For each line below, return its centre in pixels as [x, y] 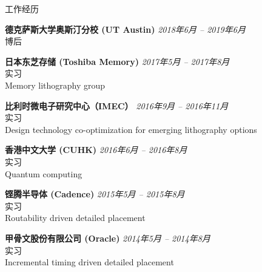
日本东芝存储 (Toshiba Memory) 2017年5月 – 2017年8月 [117, 61]
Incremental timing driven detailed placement [89, 262]
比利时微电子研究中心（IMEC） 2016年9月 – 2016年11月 [117, 105]
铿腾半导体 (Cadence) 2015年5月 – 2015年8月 [95, 194]
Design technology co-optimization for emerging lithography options [131, 129]
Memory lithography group [55, 85]
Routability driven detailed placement [75, 218]
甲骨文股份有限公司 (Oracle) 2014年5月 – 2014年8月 [108, 238]
